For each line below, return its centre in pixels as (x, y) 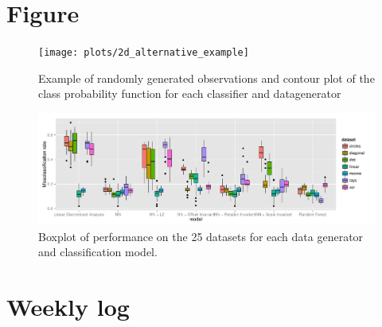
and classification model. (98, 252)
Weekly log (68, 307)
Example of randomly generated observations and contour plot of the (207, 78)
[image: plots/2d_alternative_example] (144, 53)
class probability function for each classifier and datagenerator (190, 93)
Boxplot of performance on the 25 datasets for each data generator (201, 236)
